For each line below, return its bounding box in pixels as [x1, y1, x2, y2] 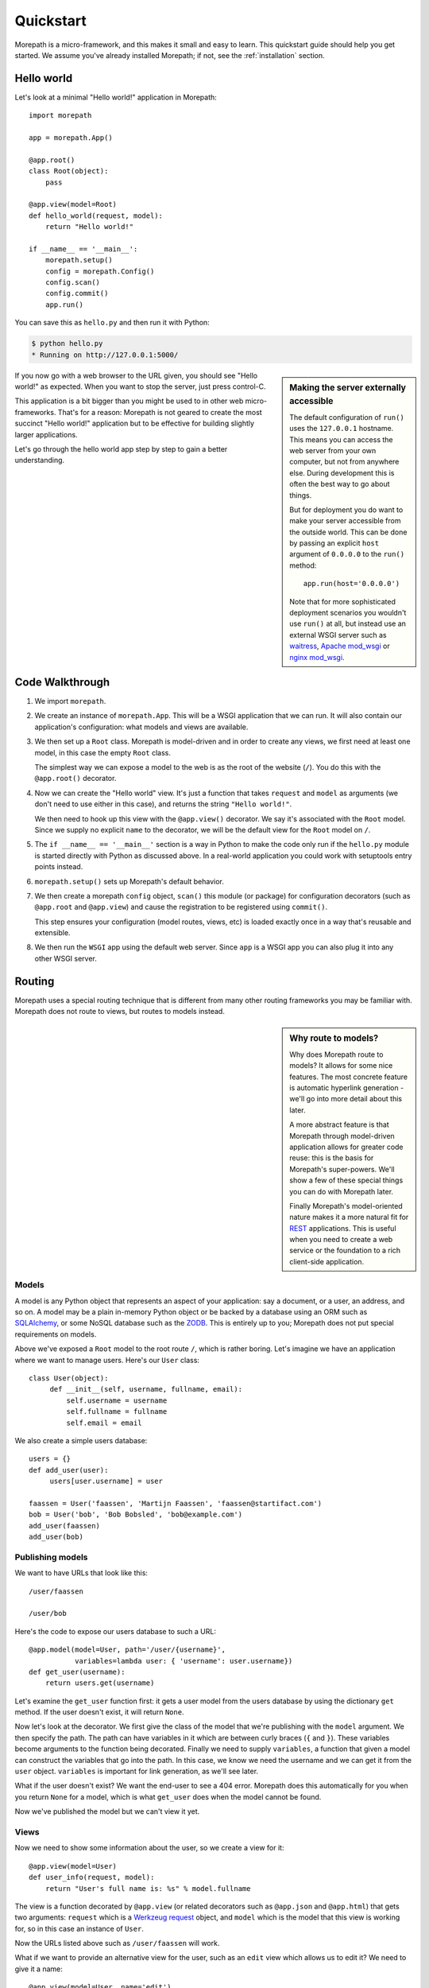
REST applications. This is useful [289, 1223, 396, 1233]
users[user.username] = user [49, 1477, 163, 1486]
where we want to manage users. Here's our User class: [14, 1355, 200, 1365]
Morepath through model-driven [289, 1131, 395, 1140]
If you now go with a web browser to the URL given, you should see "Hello [14, 371, 258, 380]
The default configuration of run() [289, 412, 404, 421]
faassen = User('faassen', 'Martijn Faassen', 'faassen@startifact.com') [29, 1499, 323, 1508]
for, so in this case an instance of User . [14, 1924, 145, 1933]
